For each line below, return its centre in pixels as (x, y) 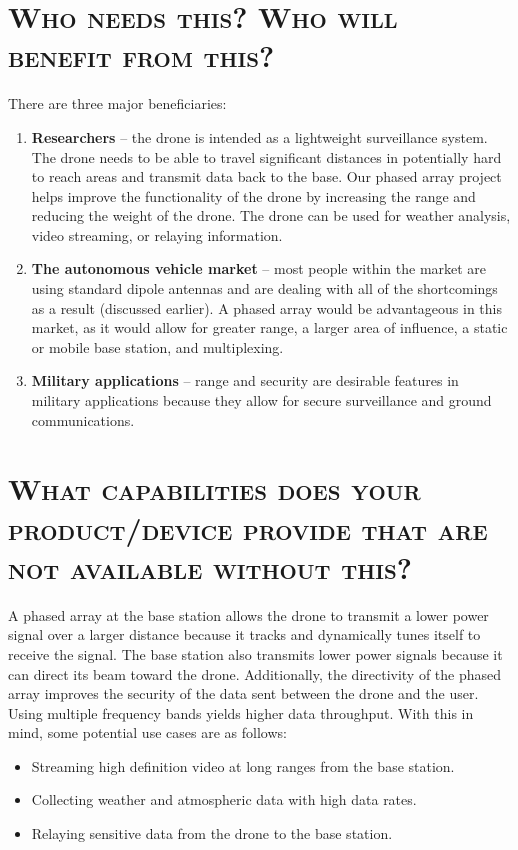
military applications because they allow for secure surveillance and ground (261, 400)
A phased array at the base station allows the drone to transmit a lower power (248, 614)
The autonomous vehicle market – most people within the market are (259, 268)
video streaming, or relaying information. (157, 234)
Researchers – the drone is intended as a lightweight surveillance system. (259, 136)
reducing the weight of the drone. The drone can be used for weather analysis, (271, 215)
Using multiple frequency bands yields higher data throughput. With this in (241, 712)
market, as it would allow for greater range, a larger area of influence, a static (269, 327)
